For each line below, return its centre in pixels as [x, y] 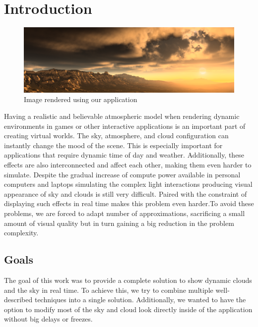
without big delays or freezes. [48, 319]
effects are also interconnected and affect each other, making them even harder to [128, 164]
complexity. [21, 233]
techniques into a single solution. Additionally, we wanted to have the [140, 300]
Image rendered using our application [81, 99]
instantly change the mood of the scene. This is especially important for [113, 145]
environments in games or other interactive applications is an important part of [125, 126]
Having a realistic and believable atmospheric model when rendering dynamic [122, 116]
